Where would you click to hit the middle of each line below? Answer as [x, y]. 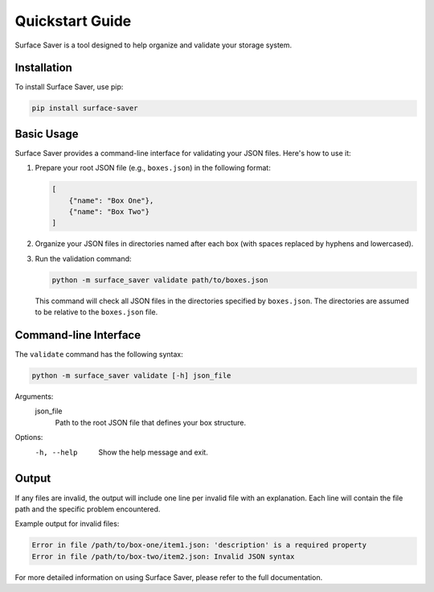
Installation [43, 68]
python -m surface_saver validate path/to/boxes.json [160, 280]
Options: [29, 438]
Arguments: [34, 397]
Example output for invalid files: [67, 524]
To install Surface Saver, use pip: [69, 87]
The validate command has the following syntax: [99, 355]
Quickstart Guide [73, 21]
